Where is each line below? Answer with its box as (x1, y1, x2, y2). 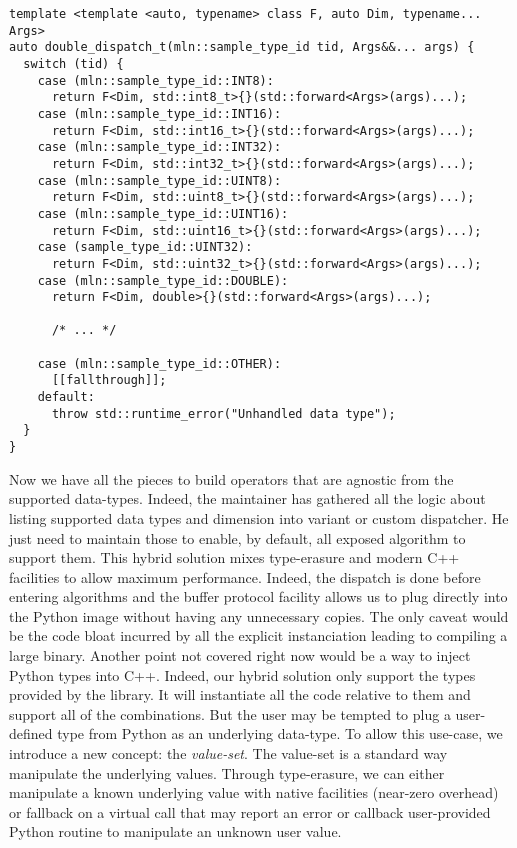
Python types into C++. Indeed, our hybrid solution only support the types (9, 664, 476, 685)
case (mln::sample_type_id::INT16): (37, 106, 282, 121)
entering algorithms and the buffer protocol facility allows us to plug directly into (9, 586, 508, 607)
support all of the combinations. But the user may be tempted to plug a (9, 703, 451, 724)
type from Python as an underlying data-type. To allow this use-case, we (57, 723, 503, 744)
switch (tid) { (23, 56, 124, 71)
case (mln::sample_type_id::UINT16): (37, 206, 289, 221)
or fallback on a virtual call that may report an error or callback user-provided (9, 801, 491, 822)
